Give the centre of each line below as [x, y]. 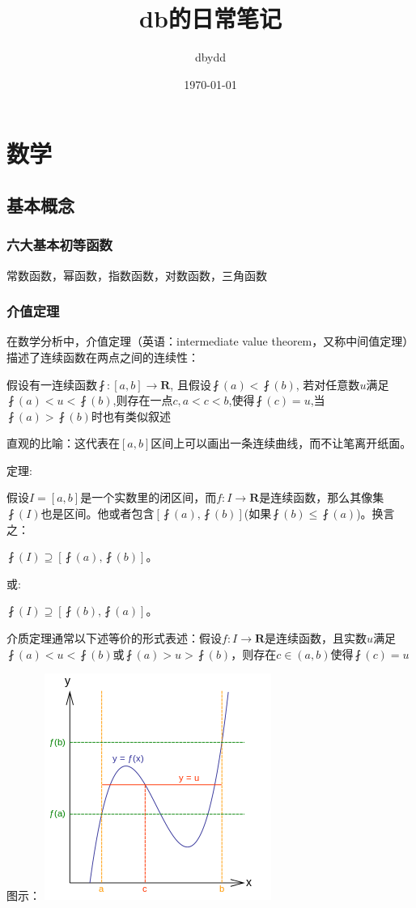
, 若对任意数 [328, 384]
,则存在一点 [143, 400]
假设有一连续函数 [52, 384]
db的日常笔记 [210, 18]
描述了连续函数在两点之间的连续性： [103, 356]
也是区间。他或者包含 [98, 513]
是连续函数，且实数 [316, 638]
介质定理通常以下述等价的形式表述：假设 [114, 638]
